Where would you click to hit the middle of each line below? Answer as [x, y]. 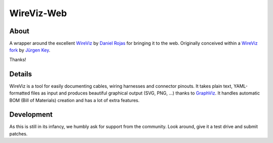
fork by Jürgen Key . [30, 50]
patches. [18, 133]
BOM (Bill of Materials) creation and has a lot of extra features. [75, 100]
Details [21, 74]
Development [31, 114]
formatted [20, 93]
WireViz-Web [38, 13]
